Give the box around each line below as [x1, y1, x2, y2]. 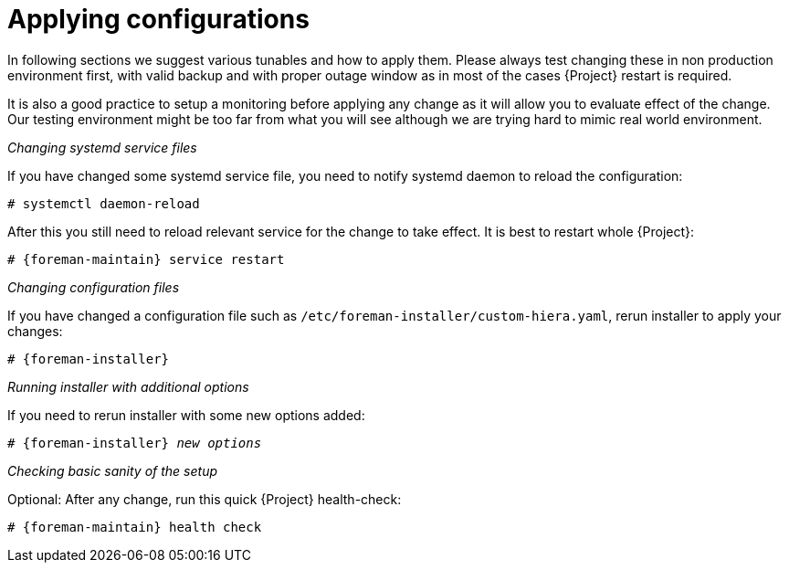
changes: [7, 322, 63, 339]
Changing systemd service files [7, 139, 197, 155]
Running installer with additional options [7, 378, 249, 395]
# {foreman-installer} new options [7, 435, 262, 450]
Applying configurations [7, 4, 310, 35]
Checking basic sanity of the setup [7, 462, 218, 479]
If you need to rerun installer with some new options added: [7, 406, 365, 423]
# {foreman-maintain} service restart [7, 251, 285, 267]
